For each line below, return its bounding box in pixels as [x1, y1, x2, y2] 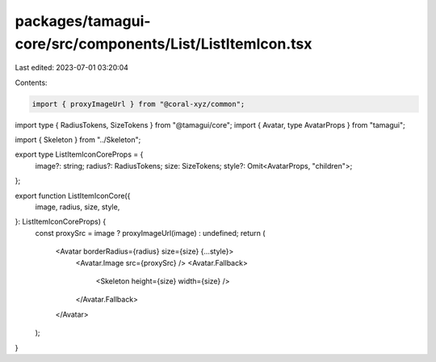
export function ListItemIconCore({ [15, 191, 131, 200]
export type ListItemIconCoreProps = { [15, 149, 144, 159]
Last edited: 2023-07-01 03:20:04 [15, 63, 129, 73]
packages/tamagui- [15, 12, 151, 30]
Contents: [15, 78, 48, 87]
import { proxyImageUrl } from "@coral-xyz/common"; [31, 99, 245, 108]
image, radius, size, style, [35, 202, 120, 212]
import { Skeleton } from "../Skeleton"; [15, 135, 141, 145]
